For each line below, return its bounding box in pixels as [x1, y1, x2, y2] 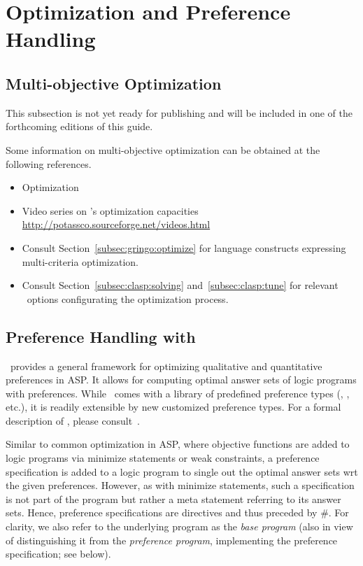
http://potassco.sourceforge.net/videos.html [22, 217, 211, 232]
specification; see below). [6, 546, 111, 561]
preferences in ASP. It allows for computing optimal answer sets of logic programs [6, 372, 357, 387]
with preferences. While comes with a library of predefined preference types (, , [6, 385, 350, 400]
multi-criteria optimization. [22, 254, 138, 269]
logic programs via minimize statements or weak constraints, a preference [6, 451, 320, 465]
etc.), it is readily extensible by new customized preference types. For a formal [6, 399, 341, 414]
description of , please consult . [6, 413, 141, 427]
